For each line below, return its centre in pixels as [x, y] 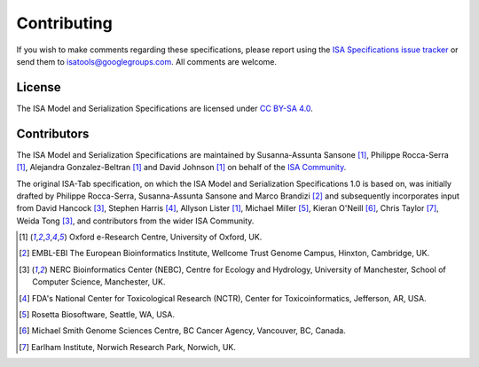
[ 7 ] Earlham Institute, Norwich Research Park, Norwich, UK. [128, 347]
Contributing [64, 23]
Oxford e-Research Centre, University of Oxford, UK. [165, 237]
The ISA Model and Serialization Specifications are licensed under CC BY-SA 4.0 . [165, 108]
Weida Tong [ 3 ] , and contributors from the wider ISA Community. [135, 221]
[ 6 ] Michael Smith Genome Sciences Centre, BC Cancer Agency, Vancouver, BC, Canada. [182, 331]
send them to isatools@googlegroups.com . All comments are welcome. [147, 61]
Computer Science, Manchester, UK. [99, 282]
